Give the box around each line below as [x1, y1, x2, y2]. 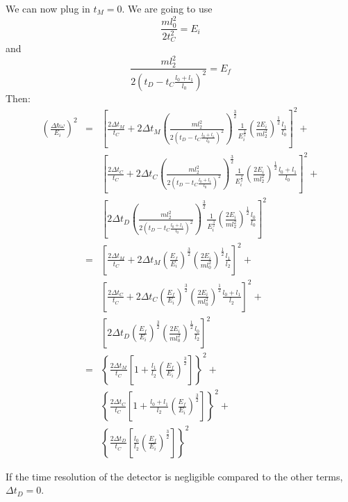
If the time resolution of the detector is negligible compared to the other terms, [6, 469, 343, 483]
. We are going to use [122, 1, 213, 15]
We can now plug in [6, 1, 90, 15]
